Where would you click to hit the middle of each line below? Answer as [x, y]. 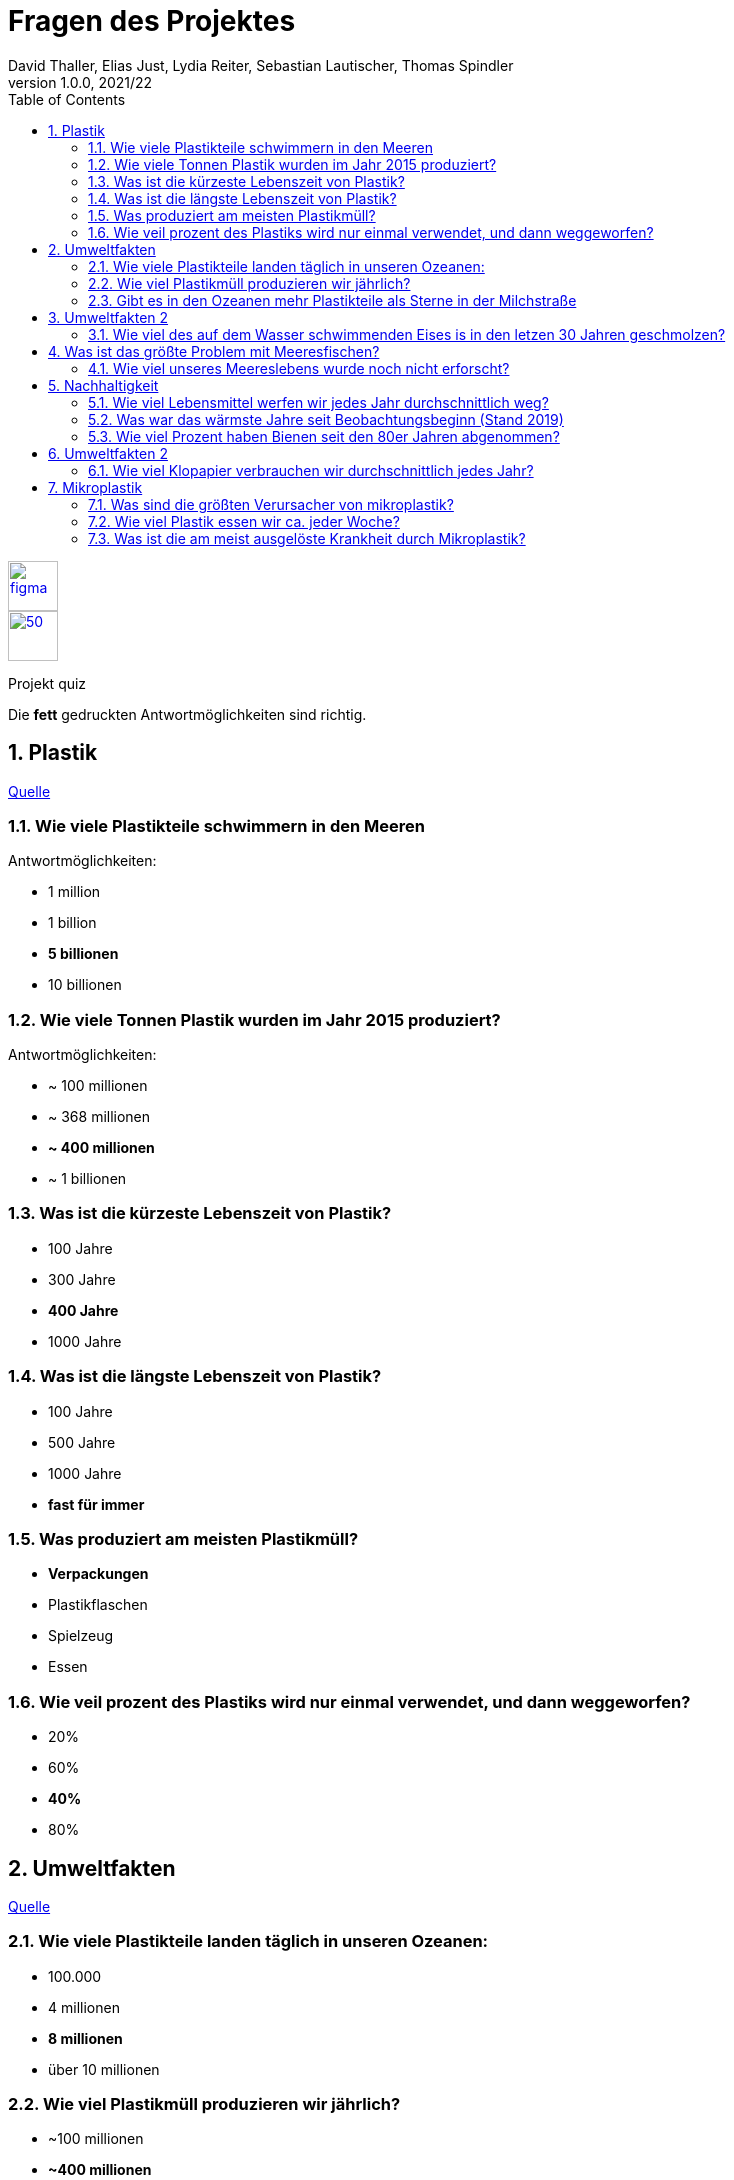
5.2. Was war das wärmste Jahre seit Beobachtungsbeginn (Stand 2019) [326, 419]
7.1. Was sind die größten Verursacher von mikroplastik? [271, 504]
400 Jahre [83, 1310]
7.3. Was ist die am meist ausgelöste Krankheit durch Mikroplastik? [307, 538]
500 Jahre [82, 1442]
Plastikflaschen [98, 1605]
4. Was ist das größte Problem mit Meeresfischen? [214, 351]
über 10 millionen [104, 2069]
